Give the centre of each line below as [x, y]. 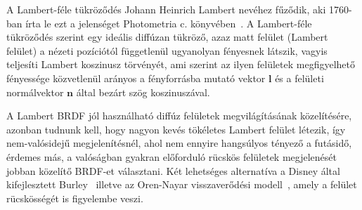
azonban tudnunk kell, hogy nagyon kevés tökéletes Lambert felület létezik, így [176, 129]
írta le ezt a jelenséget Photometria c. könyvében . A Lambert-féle [169, 23]
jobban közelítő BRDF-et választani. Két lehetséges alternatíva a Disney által [173, 170]
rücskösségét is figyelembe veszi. [75, 198]
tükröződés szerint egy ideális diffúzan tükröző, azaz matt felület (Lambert [167, 37]
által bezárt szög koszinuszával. [143, 92]
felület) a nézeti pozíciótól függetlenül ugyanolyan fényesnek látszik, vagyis [167, 50]
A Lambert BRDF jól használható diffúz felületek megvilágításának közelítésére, [179, 116]
